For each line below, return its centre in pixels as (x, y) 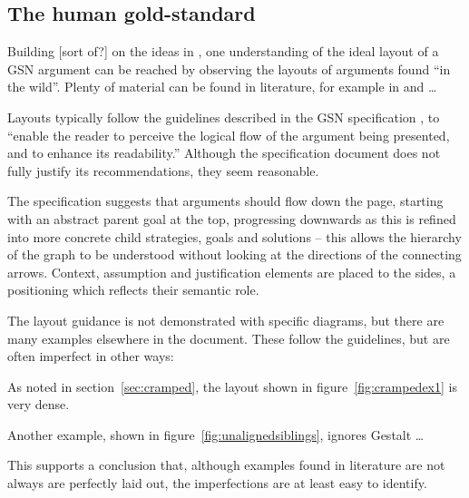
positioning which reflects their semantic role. (133, 290)
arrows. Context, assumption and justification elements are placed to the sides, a (232, 272)
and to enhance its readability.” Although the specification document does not (224, 153)
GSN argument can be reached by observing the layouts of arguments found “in (229, 68)
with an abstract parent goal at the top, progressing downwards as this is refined (232, 218)
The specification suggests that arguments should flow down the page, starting (225, 201)
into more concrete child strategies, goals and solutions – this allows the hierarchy (234, 236)
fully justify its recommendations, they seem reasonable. (163, 170)
